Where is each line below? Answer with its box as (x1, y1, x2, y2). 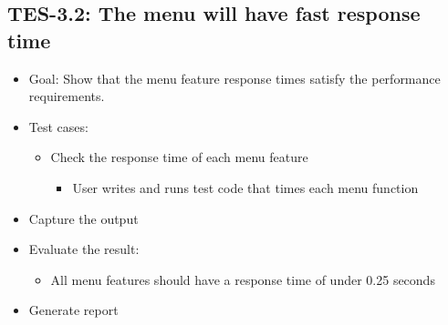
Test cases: (28, 117, 89, 136)
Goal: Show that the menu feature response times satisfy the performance (28, 68, 441, 87)
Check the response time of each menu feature (50, 147, 308, 167)
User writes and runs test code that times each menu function (72, 178, 419, 197)
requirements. (28, 86, 105, 106)
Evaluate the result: (28, 239, 140, 259)
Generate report (28, 300, 119, 320)
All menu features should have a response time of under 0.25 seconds (50, 269, 435, 289)
